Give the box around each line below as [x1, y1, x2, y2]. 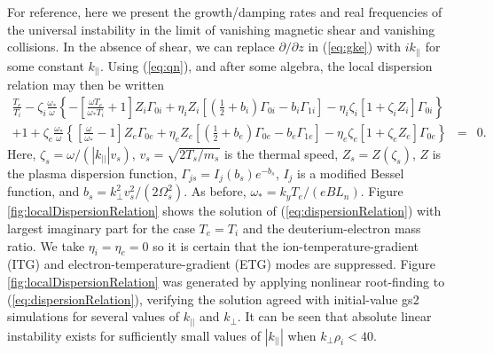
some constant [7, 56, 84, 75]
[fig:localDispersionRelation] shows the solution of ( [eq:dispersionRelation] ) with [7, 201, 442, 220]
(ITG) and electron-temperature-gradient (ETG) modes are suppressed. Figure [7, 255, 435, 273]
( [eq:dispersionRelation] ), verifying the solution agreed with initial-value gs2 [7, 289, 419, 308]
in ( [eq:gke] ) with [308, 37, 402, 56]
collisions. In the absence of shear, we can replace [7, 37, 275, 56]
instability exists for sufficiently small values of [7, 326, 261, 344]
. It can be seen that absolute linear [237, 307, 432, 326]
